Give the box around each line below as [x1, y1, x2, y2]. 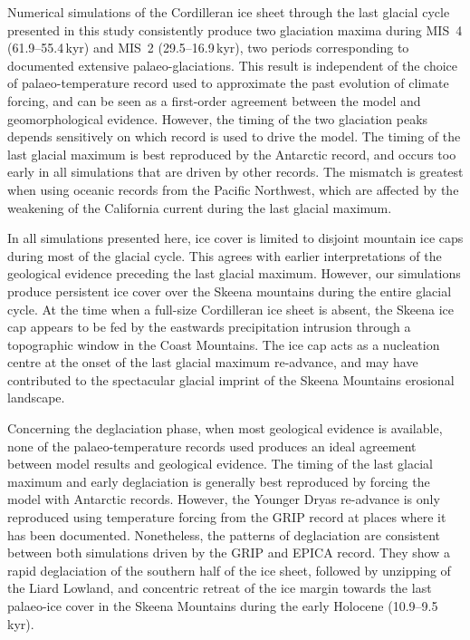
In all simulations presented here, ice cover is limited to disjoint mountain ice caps [7, 228, 464, 247]
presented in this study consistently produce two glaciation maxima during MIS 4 [7, 20, 463, 39]
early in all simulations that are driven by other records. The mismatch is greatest [7, 162, 464, 181]
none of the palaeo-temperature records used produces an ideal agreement [7, 436, 417, 455]
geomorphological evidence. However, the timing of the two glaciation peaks [7, 109, 428, 128]
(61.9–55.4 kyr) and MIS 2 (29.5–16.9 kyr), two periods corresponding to [7, 38, 409, 57]
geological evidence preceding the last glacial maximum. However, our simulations [7, 264, 461, 283]
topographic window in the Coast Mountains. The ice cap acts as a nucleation [7, 335, 440, 354]
